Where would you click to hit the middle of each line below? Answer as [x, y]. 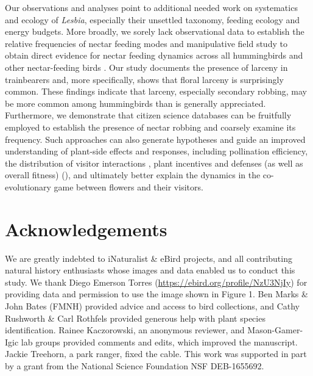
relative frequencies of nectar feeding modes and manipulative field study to [146, 43]
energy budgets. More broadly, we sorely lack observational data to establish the [155, 31]
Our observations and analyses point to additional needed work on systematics [151, 7]
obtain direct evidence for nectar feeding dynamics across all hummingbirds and [154, 55]
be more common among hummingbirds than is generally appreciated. [135, 103]
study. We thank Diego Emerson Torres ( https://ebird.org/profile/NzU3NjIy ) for [156, 282]
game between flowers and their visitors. [128, 186]
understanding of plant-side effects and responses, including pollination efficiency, [156, 151]
